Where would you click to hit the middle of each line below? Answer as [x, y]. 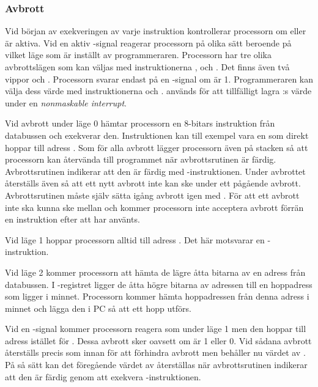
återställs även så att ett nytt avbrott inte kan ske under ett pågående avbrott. [153, 183]
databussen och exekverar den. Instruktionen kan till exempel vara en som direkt [157, 135]
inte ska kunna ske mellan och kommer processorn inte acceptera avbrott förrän [154, 207]
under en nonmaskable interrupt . [66, 102]
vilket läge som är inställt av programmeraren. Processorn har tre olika [139, 55]
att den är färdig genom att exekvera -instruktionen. [103, 376]
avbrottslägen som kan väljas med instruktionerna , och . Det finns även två [147, 67]
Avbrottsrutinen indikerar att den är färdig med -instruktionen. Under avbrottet [155, 171]
